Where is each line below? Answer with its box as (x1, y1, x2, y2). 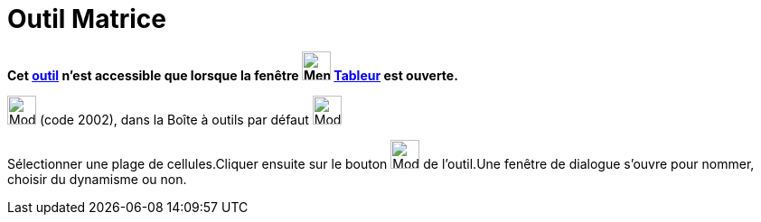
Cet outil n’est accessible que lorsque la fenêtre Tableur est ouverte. (7, 67, 458, 83)
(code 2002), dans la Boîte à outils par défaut (39, 111, 309, 127)
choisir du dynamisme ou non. (7, 171, 187, 187)
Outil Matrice (7, 4, 166, 34)
